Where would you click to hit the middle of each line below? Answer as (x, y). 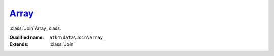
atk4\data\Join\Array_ (78, 37)
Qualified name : (27, 37)
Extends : (19, 44)
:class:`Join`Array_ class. (35, 28)
